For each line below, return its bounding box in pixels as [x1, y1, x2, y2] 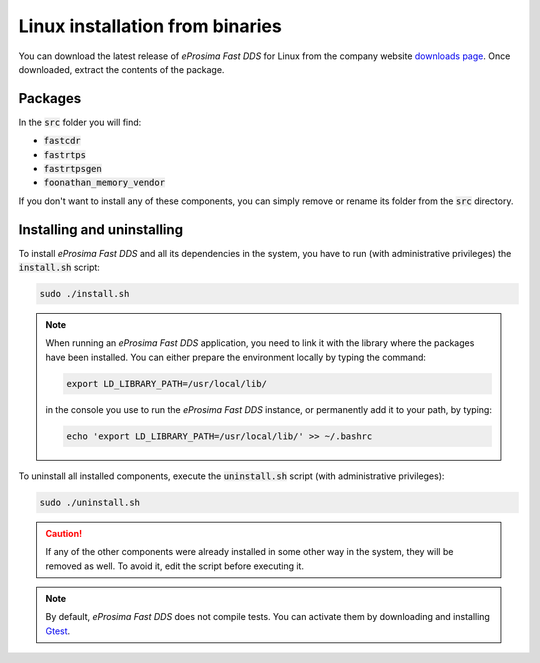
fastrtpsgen [43, 163, 102, 175]
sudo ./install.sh [39, 288, 130, 300]
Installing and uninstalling [18, 221, 184, 238]
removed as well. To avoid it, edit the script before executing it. [45, 560, 305, 572]
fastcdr [43, 135, 82, 147]
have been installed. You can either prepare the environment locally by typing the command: [45, 351, 427, 363]
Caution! [45, 527, 83, 539]
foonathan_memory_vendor [43, 177, 165, 189]
